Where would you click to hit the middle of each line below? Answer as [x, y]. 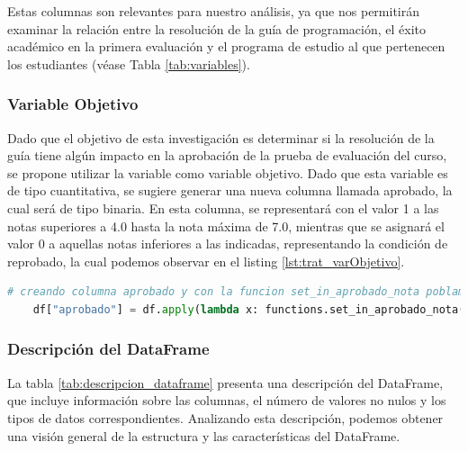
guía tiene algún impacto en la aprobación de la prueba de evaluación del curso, [227, 155]
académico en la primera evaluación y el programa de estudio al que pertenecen [226, 46]
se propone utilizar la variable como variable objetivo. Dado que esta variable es [228, 172]
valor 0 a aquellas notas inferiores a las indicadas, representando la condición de [228, 244]
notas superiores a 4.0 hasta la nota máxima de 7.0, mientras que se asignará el [226, 225]
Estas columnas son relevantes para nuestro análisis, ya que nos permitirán [214, 11]
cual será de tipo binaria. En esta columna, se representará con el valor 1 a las [223, 207]
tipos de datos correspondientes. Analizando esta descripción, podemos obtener [225, 417]
